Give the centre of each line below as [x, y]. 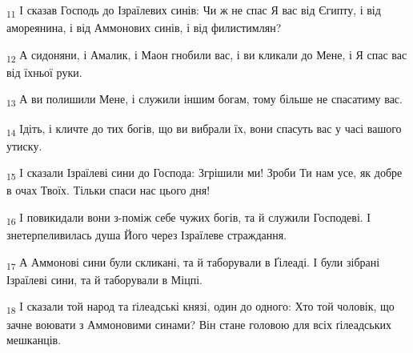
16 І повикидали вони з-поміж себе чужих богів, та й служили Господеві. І [189, 218]
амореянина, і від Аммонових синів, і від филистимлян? [144, 28]
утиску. [24, 145]
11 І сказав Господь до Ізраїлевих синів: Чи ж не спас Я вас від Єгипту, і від [194, 11]
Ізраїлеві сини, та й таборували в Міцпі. [104, 279]
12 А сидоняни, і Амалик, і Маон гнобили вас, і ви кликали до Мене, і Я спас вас [207, 55]
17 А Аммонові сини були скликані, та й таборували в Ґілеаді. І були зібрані [193, 263]
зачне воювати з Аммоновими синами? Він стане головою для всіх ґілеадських [199, 324]
